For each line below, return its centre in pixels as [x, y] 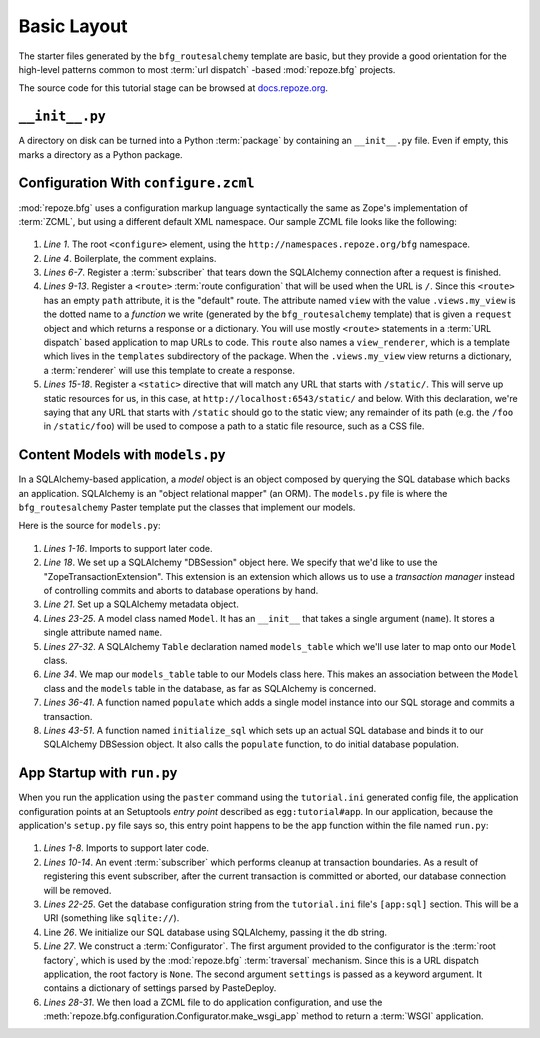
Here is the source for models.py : [89, 526]
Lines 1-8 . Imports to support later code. [126, 848]
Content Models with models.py [122, 455]
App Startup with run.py [98, 773]
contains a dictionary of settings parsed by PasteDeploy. [160, 988]
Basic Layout [73, 26]
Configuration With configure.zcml [136, 183]
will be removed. [77, 890]
